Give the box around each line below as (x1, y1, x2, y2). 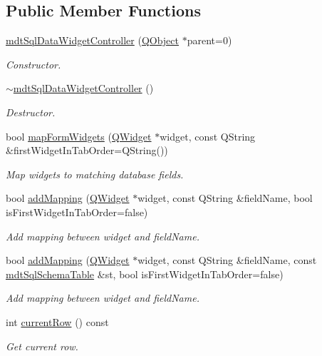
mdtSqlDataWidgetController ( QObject (6, 33, 179, 48)
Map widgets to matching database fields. (6, 166, 184, 181)
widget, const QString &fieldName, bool (137, 190, 313, 205)
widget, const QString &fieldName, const (137, 253, 317, 268)
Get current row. (6, 338, 78, 353)
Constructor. (6, 56, 61, 71)
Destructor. (6, 104, 56, 119)
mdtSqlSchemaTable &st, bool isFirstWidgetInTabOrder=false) (6, 266, 284, 281)
